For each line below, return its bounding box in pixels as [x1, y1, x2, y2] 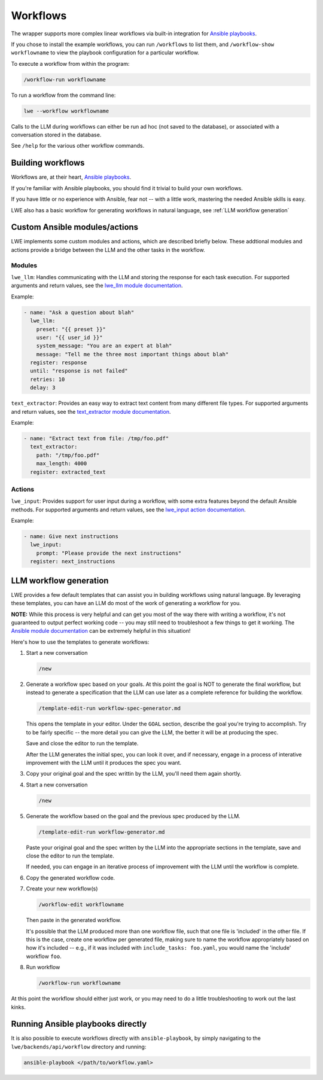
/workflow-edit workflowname [38, 901, 124, 908]
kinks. [11, 1003, 26, 1011]
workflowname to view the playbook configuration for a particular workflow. [11, 49, 200, 56]
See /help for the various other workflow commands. [11, 142, 145, 150]
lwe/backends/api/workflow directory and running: [11, 1043, 147, 1050]
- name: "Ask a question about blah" [23, 309, 135, 316]
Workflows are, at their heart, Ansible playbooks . [11, 173, 132, 181]
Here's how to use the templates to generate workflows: [11, 638, 150, 645]
